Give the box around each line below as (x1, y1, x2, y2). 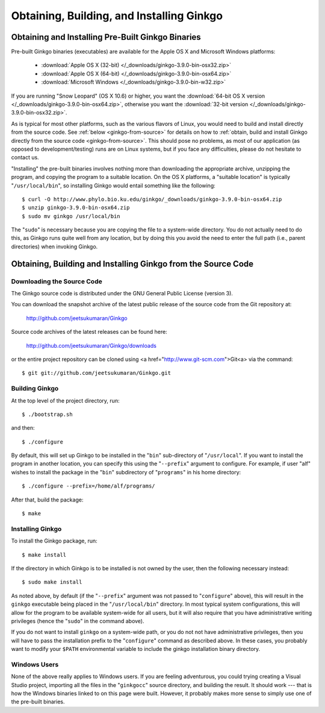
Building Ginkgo (11, 385, 59, 393)
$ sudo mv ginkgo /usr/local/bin (22, 213, 120, 219)
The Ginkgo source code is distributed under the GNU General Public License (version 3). (11, 290, 233, 297)
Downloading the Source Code (11, 277, 102, 286)
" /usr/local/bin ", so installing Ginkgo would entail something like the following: (11, 181, 216, 189)
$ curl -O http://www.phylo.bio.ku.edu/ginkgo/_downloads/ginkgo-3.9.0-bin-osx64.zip (22, 196, 282, 203)
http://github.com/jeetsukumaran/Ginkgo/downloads (26, 342, 156, 349)
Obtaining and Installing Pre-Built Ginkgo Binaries (11, 32, 201, 42)
